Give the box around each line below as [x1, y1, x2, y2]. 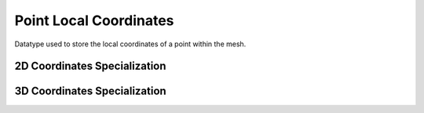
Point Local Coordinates [14, 12, 174, 29]
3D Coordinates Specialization [14, 85, 166, 98]
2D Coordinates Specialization [14, 60, 166, 73]
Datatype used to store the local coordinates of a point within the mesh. [14, 39, 247, 49]
